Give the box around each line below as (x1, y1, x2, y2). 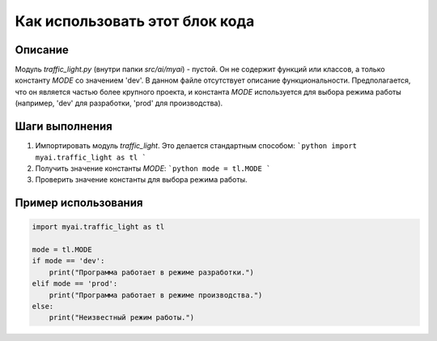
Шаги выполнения (15, 120, 112, 134)
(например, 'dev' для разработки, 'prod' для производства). (15, 98, 223, 109)
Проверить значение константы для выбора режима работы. (35, 175, 248, 185)
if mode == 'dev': (32, 256, 105, 266)
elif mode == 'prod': (32, 279, 118, 288)
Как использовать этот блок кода (15, 12, 255, 30)
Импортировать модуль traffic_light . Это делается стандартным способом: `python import (35, 141, 358, 151)
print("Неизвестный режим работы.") (49, 313, 194, 322)
